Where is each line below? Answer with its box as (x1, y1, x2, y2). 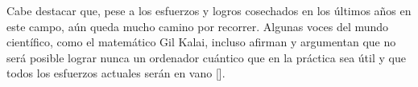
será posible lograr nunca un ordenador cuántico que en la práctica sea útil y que (6, 49, 406, 65)
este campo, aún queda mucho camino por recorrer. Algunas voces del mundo (6, 18, 389, 34)
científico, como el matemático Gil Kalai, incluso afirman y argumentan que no (6, 34, 396, 50)
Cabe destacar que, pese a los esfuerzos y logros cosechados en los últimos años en (6, 2, 412, 18)
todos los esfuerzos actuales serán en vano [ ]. (6, 65, 226, 81)
